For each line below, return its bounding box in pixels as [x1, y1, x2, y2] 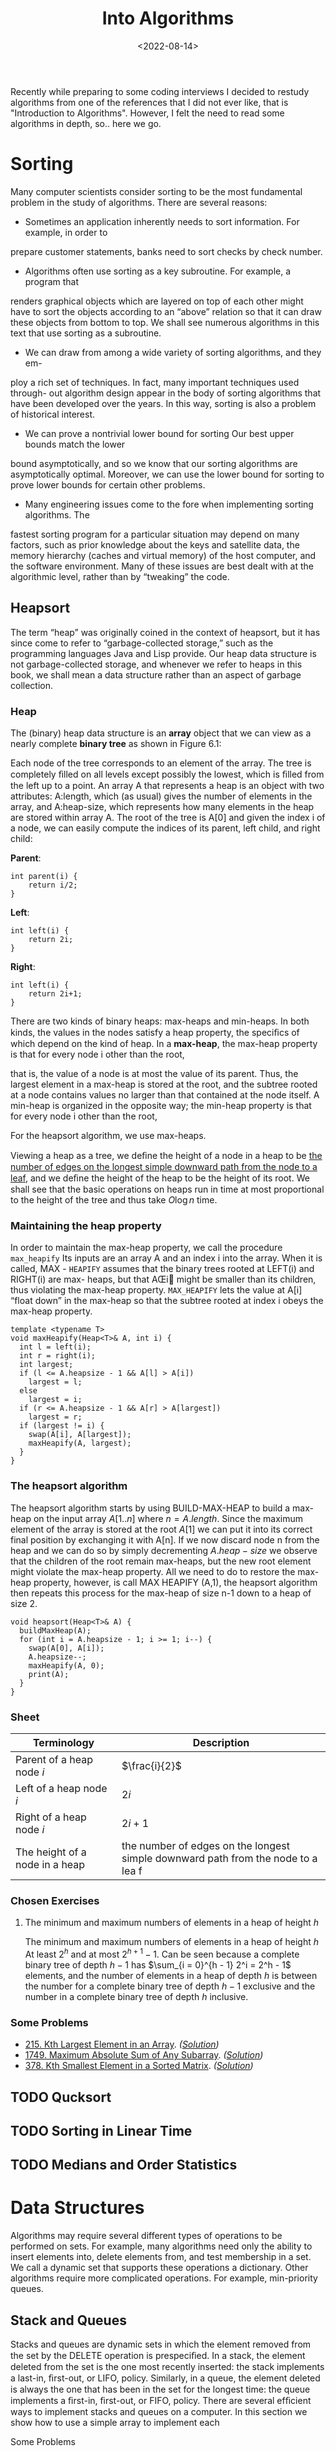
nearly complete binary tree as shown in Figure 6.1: [10, 737, 222, 749]
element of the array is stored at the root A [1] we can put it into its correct [10, 1523, 313, 1535]
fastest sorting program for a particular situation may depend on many [10, 528, 300, 540]
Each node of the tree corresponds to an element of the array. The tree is [10, 757, 312, 769]
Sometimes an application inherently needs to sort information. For [24, 215, 300, 227]
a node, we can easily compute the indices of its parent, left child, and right [10, 822, 321, 834]
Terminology [32, 1735, 95, 1749]
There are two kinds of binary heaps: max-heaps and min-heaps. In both [10, 1015, 310, 1027]
